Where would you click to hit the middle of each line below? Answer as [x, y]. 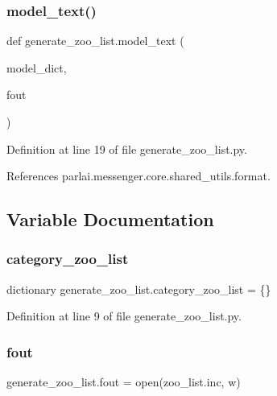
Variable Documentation [110, 219]
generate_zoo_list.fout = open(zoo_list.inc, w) [124, 382]
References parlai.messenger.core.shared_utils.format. [138, 176]
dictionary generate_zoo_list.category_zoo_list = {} [139, 289]
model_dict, [37, 67]
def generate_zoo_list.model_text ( [95, 41]
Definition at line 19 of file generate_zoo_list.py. [127, 148]
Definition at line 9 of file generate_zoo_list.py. [124, 316]
